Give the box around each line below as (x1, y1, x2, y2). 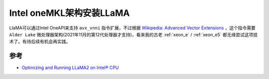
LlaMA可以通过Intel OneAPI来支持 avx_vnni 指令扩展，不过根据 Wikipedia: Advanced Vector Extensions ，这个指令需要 (9, 25, 256, 31)
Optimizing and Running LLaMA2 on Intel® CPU (21, 65, 119, 71)
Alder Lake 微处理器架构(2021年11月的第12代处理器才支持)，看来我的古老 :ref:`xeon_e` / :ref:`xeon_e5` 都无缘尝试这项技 (9, 31, 258, 37)
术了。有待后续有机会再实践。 (9, 39, 71, 45)
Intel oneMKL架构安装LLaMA (9, 7, 130, 18)
